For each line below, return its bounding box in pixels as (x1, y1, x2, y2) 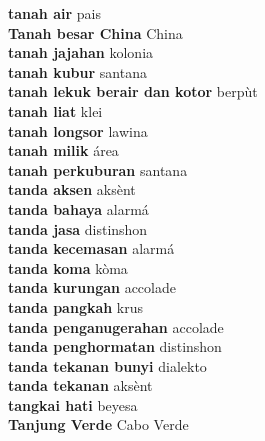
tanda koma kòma (8, 257, 128, 278)
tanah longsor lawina (8, 120, 148, 141)
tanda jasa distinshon (8, 218, 148, 239)
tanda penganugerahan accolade (8, 316, 224, 337)
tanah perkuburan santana (8, 159, 188, 180)
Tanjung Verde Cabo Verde (8, 414, 189, 435)
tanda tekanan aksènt (8, 375, 153, 396)
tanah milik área (8, 140, 119, 161)
